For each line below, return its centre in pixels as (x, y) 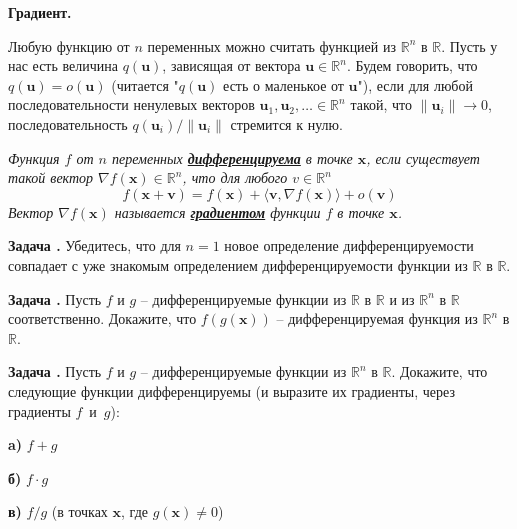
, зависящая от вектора (231, 65)
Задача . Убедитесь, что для (94, 245)
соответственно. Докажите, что (102, 318)
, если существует (423, 157)
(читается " (145, 84)
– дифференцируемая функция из (377, 318)
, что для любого (235, 177)
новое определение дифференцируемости (349, 245)
